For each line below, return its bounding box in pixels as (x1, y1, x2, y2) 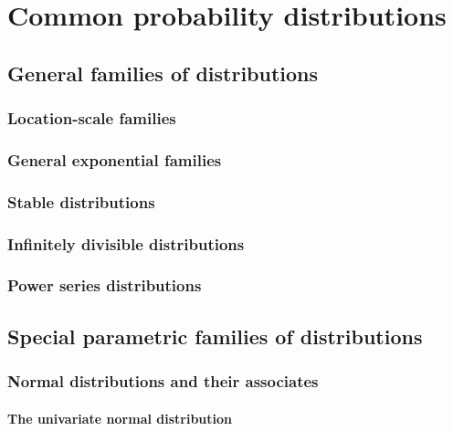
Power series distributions (7, 274, 202, 297)
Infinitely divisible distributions (7, 232, 245, 255)
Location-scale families (7, 107, 176, 130)
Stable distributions (7, 190, 155, 213)
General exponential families (7, 148, 222, 171)
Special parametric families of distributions (7, 321, 423, 350)
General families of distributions (7, 58, 319, 87)
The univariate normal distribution (7, 408, 233, 427)
